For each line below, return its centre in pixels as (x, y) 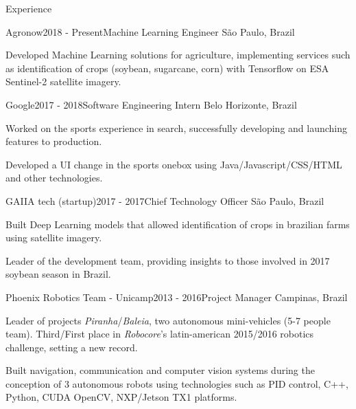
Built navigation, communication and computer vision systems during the (160, 370)
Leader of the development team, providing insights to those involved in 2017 (168, 260)
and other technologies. (54, 178)
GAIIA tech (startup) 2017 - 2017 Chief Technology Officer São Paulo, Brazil (165, 200)
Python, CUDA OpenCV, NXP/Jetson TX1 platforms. (121, 397)
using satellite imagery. (54, 237)
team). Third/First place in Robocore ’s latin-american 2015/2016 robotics (160, 334)
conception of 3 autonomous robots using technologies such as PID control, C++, (177, 383)
